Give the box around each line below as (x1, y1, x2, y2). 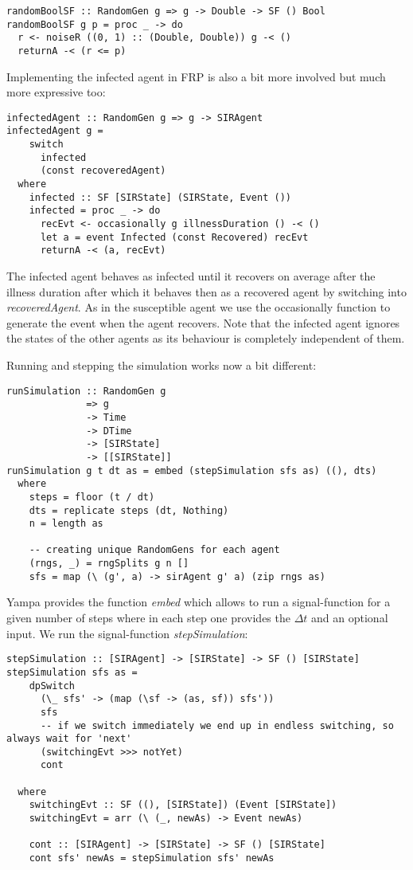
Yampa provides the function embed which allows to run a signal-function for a (6, 594, 391, 610)
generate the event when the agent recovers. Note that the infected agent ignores (6, 314, 400, 331)
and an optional (311, 609, 388, 626)
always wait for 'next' (6, 733, 132, 745)
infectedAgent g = (6, 125, 103, 137)
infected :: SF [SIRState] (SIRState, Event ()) (29, 191, 291, 203)
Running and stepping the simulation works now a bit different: (6, 357, 317, 373)
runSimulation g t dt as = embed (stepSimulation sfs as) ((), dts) (6, 464, 377, 476)
